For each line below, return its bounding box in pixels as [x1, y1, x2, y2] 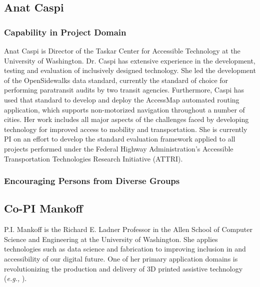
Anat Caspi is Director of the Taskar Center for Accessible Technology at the [4, 45, 240, 55]
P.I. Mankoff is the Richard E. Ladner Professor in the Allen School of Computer [4, 224, 252, 234]
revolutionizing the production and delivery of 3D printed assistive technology [4, 263, 243, 273]
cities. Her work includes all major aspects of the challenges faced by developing [4, 114, 249, 124]
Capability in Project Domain [4, 25, 126, 38]
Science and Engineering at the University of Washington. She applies [4, 233, 218, 244]
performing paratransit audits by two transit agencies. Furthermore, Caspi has [4, 84, 244, 95]
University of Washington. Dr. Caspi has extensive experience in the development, [4, 55, 255, 65]
